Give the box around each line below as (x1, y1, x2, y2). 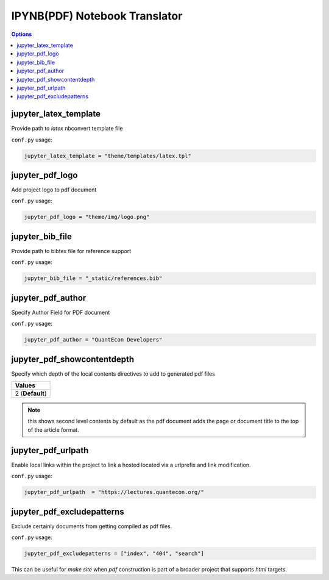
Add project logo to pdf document (11, 186, 97, 193)
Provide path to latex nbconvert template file (11, 125, 123, 132)
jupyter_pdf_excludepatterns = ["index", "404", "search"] (24, 550, 204, 557)
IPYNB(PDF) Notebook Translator (11, 9, 183, 23)
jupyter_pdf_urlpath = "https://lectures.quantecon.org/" (24, 489, 204, 496)
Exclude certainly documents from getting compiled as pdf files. (11, 522, 172, 530)
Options (11, 30, 32, 38)
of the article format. (27, 426, 79, 433)
